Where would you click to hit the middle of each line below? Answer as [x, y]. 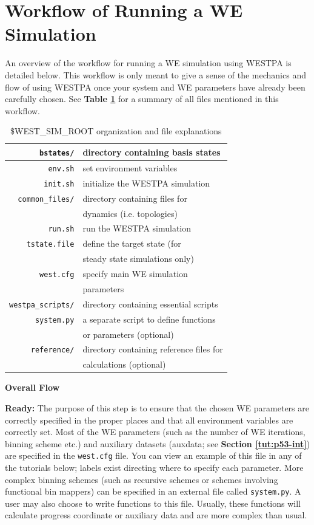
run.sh [61, 229]
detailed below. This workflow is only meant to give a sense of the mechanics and [155, 74]
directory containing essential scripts [150, 304]
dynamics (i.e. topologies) [130, 213]
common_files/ [46, 199]
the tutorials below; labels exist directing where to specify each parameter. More [154, 468]
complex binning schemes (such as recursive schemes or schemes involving [142, 479]
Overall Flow [32, 387]
